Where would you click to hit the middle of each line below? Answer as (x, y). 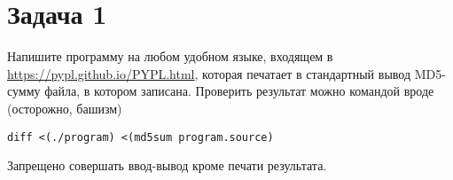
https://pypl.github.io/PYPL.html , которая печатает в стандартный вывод (209, 73)
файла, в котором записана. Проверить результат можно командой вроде (239, 91)
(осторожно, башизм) (65, 108)
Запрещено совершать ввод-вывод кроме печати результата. (167, 165)
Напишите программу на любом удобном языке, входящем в (170, 56)
